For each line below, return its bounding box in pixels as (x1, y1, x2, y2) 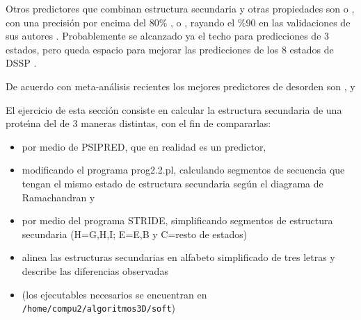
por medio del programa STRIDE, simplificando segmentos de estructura (22, 213, 333, 228)
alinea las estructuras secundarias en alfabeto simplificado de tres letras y (22, 250, 335, 264)
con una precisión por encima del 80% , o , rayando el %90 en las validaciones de (6, 15, 351, 29)
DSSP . (6, 56, 37, 70)
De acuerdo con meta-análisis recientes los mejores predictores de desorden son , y (6, 78, 355, 93)
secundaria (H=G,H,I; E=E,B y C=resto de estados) (22, 226, 248, 241)
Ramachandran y (22, 190, 95, 204)
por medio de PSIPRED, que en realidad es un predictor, (22, 139, 266, 153)
